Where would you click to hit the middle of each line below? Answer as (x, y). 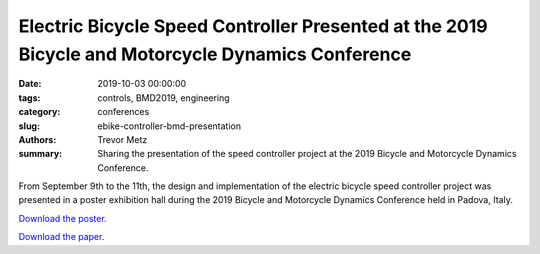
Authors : (37, 139)
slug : (29, 126)
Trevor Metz (122, 139)
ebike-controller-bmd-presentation (169, 126)
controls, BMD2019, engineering (163, 97)
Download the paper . (61, 237)
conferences (123, 112)
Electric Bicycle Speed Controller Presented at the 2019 (253, 26)
